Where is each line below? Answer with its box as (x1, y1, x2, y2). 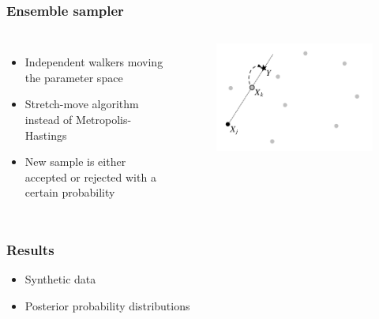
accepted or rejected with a (24, 168, 156, 185)
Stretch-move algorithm (24, 96, 139, 112)
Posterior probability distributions (24, 297, 190, 313)
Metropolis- (76, 111, 132, 127)
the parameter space (24, 69, 123, 85)
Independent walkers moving (24, 54, 163, 70)
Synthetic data (24, 271, 96, 287)
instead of (24, 111, 73, 127)
